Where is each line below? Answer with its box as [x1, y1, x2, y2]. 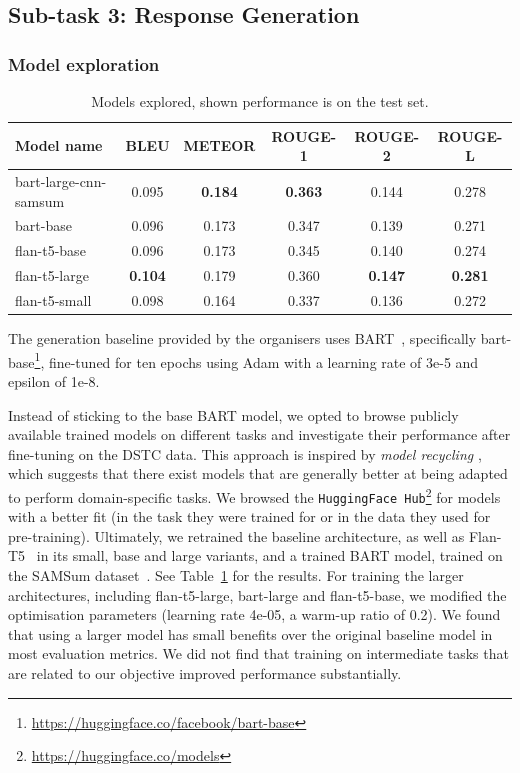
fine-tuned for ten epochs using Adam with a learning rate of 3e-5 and [48, 351, 479, 372]
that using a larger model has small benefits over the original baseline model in [8, 623, 493, 644]
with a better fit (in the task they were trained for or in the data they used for [8, 506, 491, 527]
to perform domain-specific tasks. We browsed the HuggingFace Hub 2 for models [8, 483, 501, 507]
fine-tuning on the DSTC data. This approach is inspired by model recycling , [8, 443, 482, 464]
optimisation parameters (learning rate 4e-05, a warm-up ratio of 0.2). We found [8, 604, 501, 625]
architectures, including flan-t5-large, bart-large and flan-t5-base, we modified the [8, 584, 507, 605]
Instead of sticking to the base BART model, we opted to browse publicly [8, 404, 459, 425]
